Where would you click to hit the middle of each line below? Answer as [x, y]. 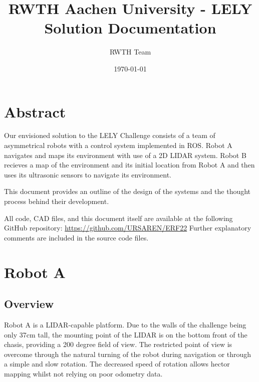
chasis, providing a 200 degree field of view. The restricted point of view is [118, 344]
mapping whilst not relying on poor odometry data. [83, 373]
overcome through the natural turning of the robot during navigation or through [128, 354]
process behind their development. [57, 201]
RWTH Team [130, 52]
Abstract [35, 111]
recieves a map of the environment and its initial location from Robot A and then [129, 165]
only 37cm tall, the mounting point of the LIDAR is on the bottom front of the [126, 334]
